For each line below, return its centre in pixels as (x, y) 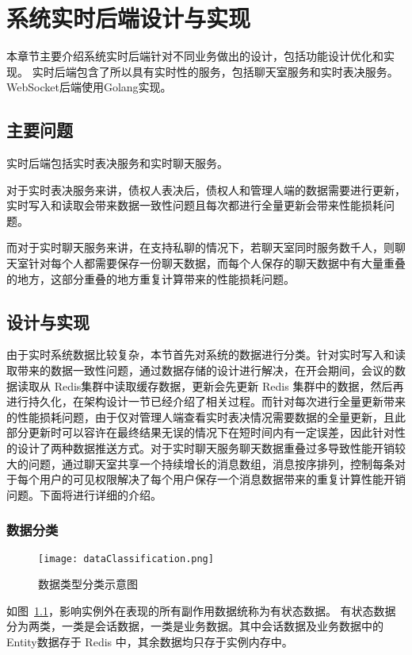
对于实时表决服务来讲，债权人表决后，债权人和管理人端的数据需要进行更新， (206, 189)
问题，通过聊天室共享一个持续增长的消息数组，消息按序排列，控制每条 (211, 463)
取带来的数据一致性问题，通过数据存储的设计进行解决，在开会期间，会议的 (200, 370)
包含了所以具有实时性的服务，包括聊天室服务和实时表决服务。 (237, 71)
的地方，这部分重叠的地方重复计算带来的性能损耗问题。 (151, 278)
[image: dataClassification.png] (126, 559)
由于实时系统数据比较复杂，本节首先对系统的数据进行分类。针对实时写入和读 (206, 354)
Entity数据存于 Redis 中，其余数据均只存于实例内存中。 (150, 642)
